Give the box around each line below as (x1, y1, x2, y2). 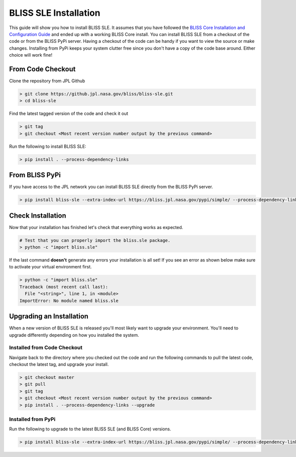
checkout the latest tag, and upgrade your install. (9, 361, 109, 367)
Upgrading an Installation (9, 312, 89, 321)
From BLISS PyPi (9, 171, 61, 179)
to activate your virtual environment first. (9, 264, 92, 270)
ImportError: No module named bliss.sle (19, 298, 118, 303)
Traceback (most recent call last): (19, 284, 109, 290)
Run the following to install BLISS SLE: (9, 143, 86, 149)
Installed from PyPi (9, 416, 56, 423)
